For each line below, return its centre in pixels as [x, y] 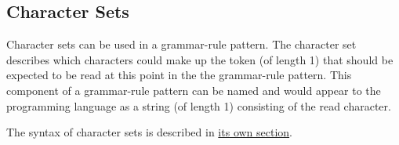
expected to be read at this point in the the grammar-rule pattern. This [179, 75]
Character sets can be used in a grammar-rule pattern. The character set [181, 44]
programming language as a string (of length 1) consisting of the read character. [199, 105]
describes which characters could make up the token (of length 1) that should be [200, 59]
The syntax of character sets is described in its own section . [150, 132]
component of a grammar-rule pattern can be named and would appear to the [194, 90]
